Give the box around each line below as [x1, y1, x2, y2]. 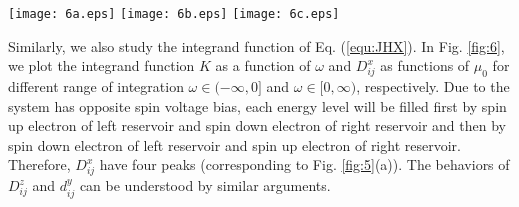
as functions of [380, 55, 470, 76]
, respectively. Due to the [356, 76, 510, 97]
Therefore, [8, 154, 71, 175]
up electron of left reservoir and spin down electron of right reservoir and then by [8, 115, 506, 136]
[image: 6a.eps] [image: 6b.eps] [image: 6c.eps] [8, 7, 340, 21]
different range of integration [8, 76, 184, 97]
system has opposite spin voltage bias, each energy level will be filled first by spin [8, 95, 507, 116]
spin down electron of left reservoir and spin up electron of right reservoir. [8, 134, 461, 155]
